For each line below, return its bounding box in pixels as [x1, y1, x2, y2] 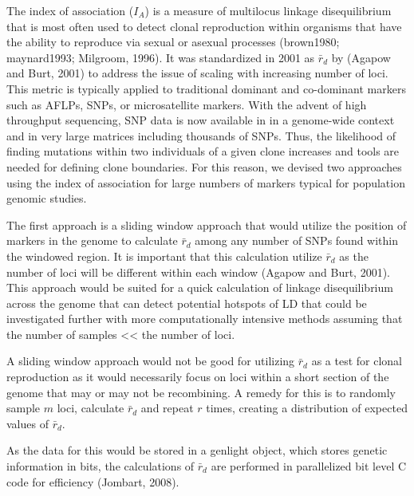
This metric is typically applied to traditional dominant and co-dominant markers [6, 80, 406, 96]
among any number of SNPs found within [195, 232, 399, 249]
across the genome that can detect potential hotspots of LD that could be [6, 294, 367, 311]
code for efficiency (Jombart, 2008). [6, 473, 179, 490]
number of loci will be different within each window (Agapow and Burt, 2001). [6, 263, 390, 280]
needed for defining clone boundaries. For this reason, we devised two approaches [6, 158, 402, 175]
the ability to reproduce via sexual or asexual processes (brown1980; [6, 33, 340, 50]
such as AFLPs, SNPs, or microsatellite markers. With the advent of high [6, 96, 367, 112]
